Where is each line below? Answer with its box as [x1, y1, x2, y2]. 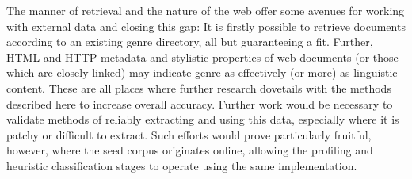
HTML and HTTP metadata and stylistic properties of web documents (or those [6, 48, 399, 65]
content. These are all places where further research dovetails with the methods [6, 79, 391, 96]
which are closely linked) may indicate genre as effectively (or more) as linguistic [6, 64, 398, 81]
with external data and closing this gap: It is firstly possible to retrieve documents [6, 17, 406, 34]
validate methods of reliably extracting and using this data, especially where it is [6, 111, 399, 128]
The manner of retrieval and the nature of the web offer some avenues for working [6, 2, 405, 18]
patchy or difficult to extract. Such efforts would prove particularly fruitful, [6, 126, 372, 143]
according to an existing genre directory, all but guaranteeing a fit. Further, [6, 33, 373, 50]
